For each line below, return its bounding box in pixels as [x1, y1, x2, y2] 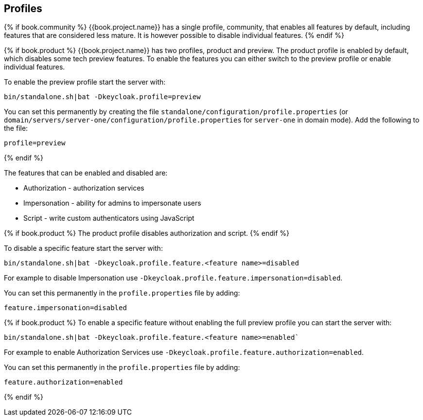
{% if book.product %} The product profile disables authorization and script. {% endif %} [4, 229, 289, 238]
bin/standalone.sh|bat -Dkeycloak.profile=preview [4, 93, 201, 101]
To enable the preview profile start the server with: [4, 78, 166, 87]
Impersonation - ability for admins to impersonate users [23, 199, 201, 208]
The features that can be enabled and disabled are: [4, 169, 168, 177]
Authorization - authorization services [23, 184, 144, 192]
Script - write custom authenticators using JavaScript [23, 214, 194, 223]
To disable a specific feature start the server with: [4, 244, 163, 253]
